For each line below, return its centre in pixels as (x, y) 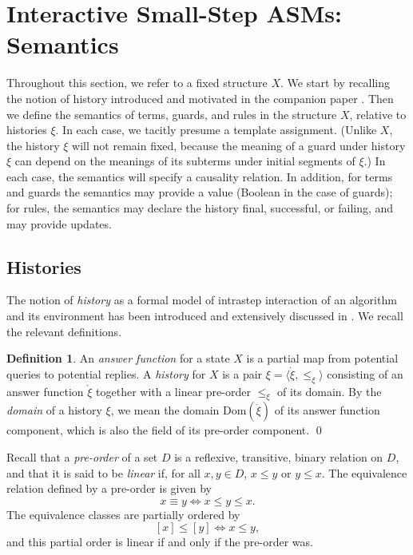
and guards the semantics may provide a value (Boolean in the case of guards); (200, 192)
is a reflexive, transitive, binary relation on (279, 457)
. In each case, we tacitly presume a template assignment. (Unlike (216, 130)
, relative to (378, 114)
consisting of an (365, 373)
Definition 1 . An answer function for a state (118, 358)
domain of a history (54, 410)
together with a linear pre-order (173, 391)
